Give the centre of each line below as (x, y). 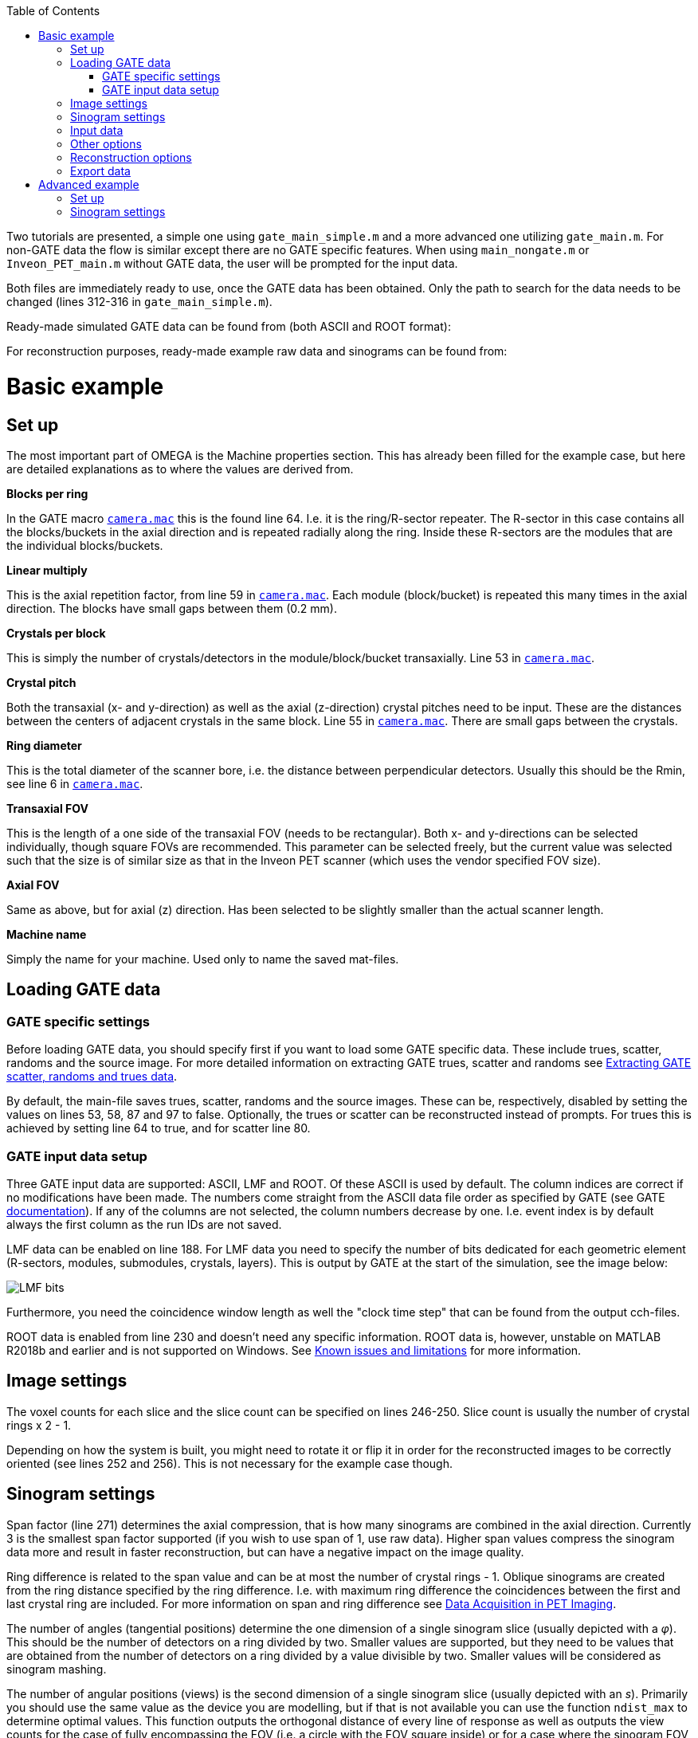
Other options (106, 144)
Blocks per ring (47, 493)
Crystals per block (56, 633)
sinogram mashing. (57, 1669)
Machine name (47, 934)
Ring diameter (44, 745)
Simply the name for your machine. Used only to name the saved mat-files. (203, 959)
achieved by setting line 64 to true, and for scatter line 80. (159, 1128)
